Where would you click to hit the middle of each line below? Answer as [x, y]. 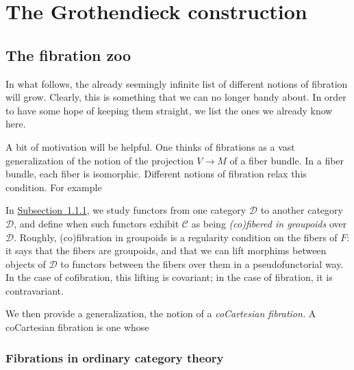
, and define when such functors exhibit [97, 223]
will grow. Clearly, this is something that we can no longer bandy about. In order [176, 97]
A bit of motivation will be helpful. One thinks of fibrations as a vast [150, 146]
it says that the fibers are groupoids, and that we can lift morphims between [166, 250]
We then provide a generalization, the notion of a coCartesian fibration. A [161, 313]
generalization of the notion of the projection [100, 160]
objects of [26, 263]
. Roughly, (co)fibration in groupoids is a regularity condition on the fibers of [176, 237]
